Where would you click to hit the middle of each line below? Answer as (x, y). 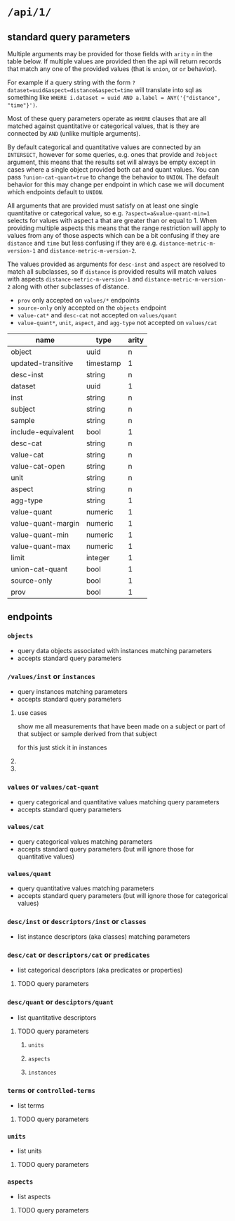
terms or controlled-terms (52, 1090)
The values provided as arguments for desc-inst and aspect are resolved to (116, 264)
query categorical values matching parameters (85, 841)
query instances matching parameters (72, 691)
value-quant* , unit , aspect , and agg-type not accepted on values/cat (117, 323)
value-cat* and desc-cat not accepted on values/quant (97, 315)
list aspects (34, 1196)
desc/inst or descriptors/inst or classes (77, 921)
